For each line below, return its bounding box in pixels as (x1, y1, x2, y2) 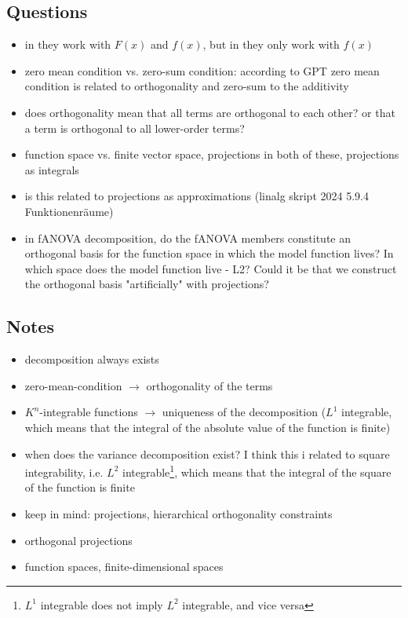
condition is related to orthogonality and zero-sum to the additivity (24, 78, 349, 94)
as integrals (24, 161, 79, 177)
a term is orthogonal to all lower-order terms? (24, 119, 245, 136)
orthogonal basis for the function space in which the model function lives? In (24, 245, 394, 261)
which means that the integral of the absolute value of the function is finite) (24, 419, 391, 435)
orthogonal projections (24, 532, 133, 548)
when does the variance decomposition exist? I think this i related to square (24, 445, 390, 462)
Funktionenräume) (24, 203, 114, 219)
